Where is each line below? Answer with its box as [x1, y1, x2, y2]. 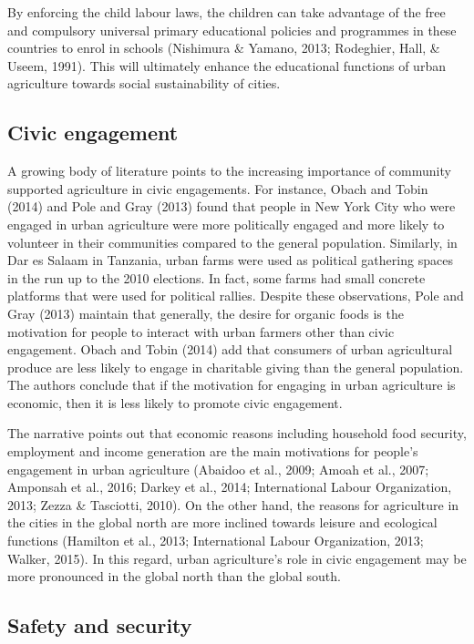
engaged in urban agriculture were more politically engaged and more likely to [7, 214, 445, 233]
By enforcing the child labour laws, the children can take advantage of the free [7, 3, 446, 21]
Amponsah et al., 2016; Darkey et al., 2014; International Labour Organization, [7, 477, 452, 496]
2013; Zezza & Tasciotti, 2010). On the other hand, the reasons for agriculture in [7, 495, 459, 514]
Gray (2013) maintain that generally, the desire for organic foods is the [7, 303, 404, 322]
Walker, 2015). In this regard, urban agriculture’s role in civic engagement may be [7, 548, 467, 567]
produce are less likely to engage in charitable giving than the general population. [7, 357, 464, 376]
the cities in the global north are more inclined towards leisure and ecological [7, 513, 438, 532]
